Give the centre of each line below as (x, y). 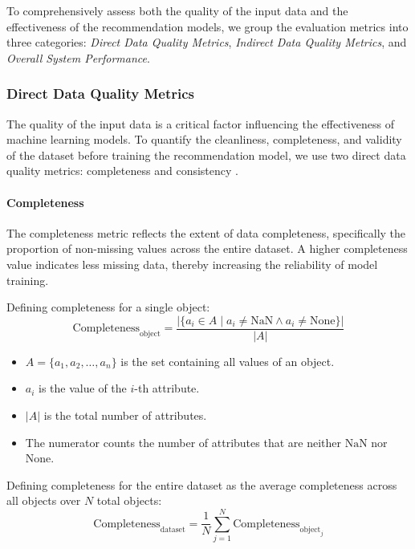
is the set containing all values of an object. (228, 361)
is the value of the (83, 388)
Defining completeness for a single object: (108, 307)
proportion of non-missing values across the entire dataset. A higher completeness (207, 248)
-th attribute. (167, 388)
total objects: (129, 500)
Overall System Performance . (78, 57)
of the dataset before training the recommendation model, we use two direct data (206, 155)
